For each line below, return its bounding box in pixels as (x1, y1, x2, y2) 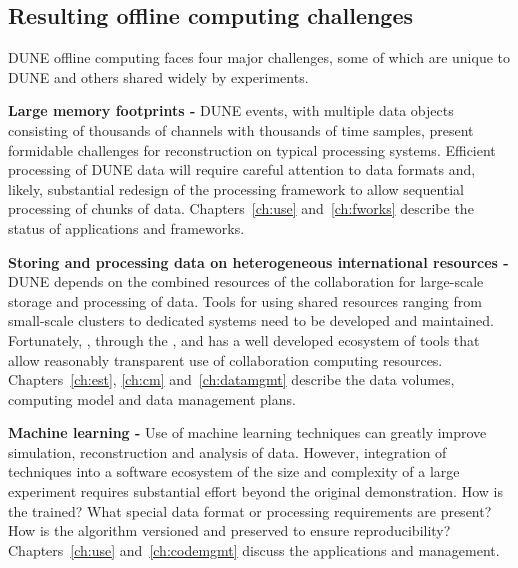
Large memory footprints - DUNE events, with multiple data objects (8, 100, 454, 121)
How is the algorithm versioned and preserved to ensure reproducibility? (8, 520, 451, 541)
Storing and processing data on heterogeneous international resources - (8, 251, 509, 272)
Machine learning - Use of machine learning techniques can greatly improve (8, 422, 487, 443)
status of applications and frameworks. (8, 217, 245, 238)
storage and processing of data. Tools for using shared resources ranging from (8, 290, 482, 311)
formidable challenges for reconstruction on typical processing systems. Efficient (8, 139, 496, 160)
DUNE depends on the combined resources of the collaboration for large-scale (8, 271, 484, 292)
